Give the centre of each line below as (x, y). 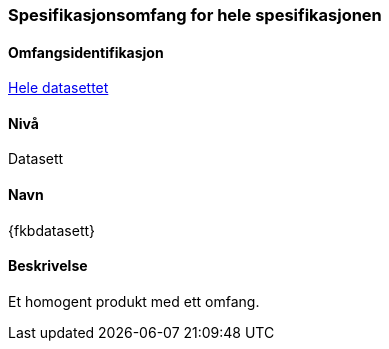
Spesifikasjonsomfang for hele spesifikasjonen (195, 15)
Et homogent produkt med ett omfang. (134, 301)
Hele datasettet (58, 88)
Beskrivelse (48, 266)
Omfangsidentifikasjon (86, 52)
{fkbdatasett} (52, 230)
